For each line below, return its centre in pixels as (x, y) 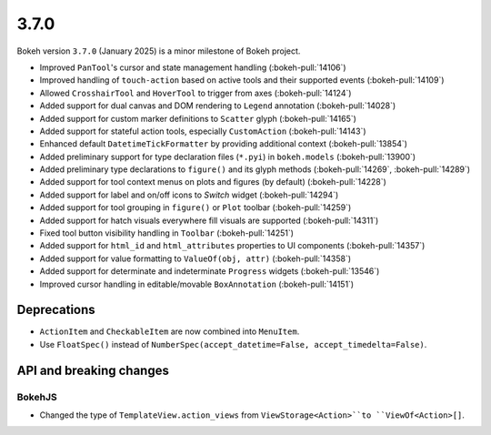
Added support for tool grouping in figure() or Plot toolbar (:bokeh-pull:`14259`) (195, 207)
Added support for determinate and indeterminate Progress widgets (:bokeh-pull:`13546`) (210, 271)
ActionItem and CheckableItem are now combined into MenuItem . (170, 331)
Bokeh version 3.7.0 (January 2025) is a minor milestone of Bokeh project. (159, 51)
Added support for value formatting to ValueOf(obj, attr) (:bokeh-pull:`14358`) (195, 258)
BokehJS (37, 397)
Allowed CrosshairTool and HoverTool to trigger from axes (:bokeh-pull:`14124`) (195, 93)
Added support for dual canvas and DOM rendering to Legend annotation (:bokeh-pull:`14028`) (218, 106)
